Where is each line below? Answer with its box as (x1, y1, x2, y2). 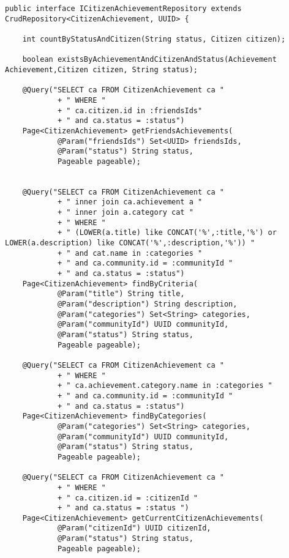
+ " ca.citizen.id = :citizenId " (57, 493, 198, 502)
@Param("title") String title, (57, 289, 185, 299)
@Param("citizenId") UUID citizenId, (57, 524, 211, 533)
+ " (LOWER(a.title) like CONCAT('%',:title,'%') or (57, 228, 277, 237)
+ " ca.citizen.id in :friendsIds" (57, 106, 203, 115)
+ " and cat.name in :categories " (57, 248, 203, 258)
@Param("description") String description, (57, 300, 238, 309)
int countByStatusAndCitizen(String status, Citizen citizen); (22, 34, 286, 43)
